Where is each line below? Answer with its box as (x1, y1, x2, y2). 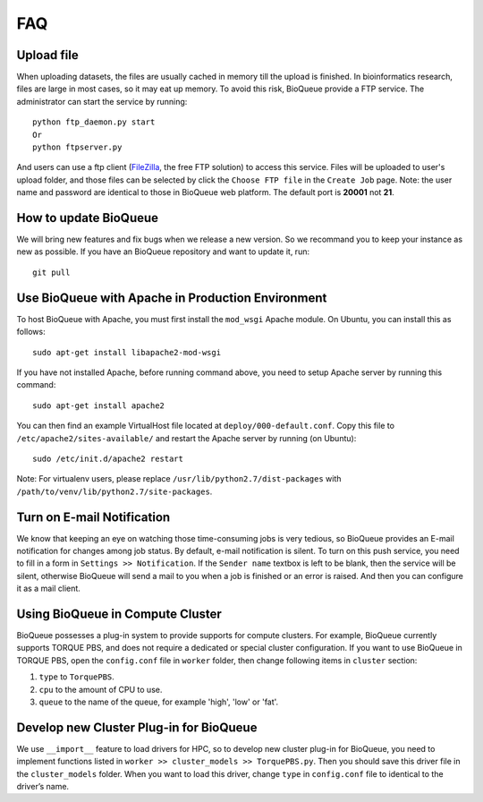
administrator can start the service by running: (16, 96, 188, 107)
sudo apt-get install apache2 (32, 400, 165, 411)
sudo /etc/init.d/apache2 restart (32, 453, 183, 464)
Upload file (16, 47, 80, 63)
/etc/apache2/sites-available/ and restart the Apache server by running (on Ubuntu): (16, 432, 357, 443)
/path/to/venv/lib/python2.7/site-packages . (16, 486, 213, 497)
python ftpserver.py (32, 142, 123, 152)
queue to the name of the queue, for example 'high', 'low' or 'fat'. (38, 696, 279, 707)
